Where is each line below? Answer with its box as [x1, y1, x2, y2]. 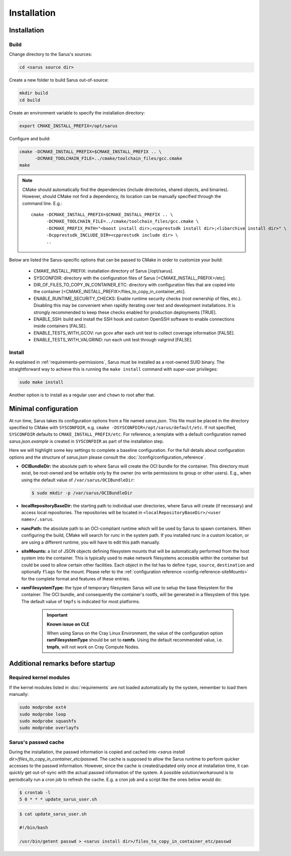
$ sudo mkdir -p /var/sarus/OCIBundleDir [31, 490, 133, 496]
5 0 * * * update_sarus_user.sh [19, 797, 97, 802]
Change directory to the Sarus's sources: [9, 52, 93, 57]
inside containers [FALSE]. [33, 323, 87, 329]
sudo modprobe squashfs [19, 718, 77, 724]
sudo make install [19, 379, 64, 385]
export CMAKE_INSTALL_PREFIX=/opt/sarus [19, 123, 118, 129]
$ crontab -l [19, 790, 51, 795]
